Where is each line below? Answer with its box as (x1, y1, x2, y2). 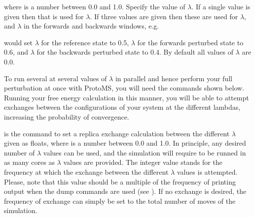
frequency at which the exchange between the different (4, 166, 169, 177)
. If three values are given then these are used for (90, 11, 238, 21)
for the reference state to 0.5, (41, 37, 129, 47)
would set (4, 37, 33, 47)
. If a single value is (191, 1, 251, 11)
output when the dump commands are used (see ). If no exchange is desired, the (4, 186, 247, 196)
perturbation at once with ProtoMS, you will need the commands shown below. (4, 83, 244, 93)
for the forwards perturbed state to (137, 37, 244, 47)
